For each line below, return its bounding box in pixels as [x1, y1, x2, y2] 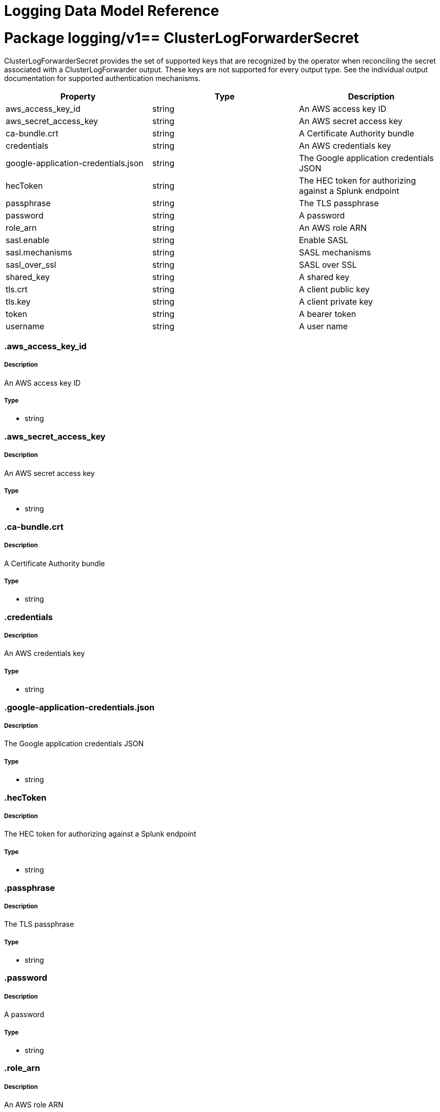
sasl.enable [6, 234, 50, 245]
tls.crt [6, 284, 28, 294]
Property [60, 91, 96, 102]
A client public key [298, 284, 370, 294]
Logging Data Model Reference [4, 2, 219, 19]
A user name [298, 321, 348, 331]
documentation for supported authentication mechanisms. [4, 73, 201, 83]
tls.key [6, 296, 31, 307]
